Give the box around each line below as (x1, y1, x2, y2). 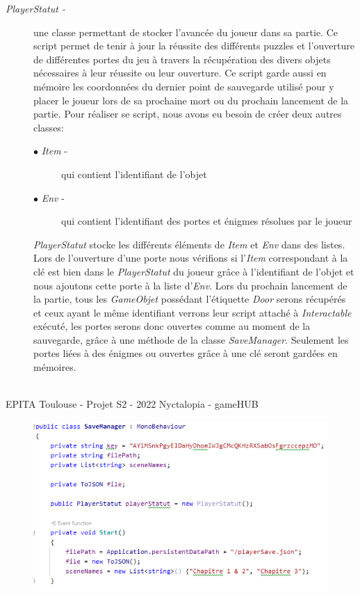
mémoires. (33, 360, 76, 374)
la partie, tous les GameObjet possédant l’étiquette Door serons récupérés (33, 292, 346, 306)
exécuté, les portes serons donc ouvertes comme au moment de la (33, 319, 311, 333)
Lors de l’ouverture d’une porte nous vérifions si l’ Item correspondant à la (33, 250, 348, 265)
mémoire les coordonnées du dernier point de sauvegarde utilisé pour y (33, 79, 334, 93)
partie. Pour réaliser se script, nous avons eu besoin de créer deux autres (33, 106, 342, 121)
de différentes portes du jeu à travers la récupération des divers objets (33, 51, 331, 66)
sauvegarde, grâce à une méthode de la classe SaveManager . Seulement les (33, 332, 349, 347)
